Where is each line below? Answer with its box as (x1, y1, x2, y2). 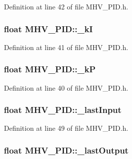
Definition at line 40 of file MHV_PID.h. (4, 82, 129, 93)
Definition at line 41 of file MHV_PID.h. (4, 42, 129, 52)
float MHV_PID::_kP (4, 63, 96, 75)
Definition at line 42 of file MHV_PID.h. (4, 1, 129, 11)
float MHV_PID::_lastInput (4, 104, 122, 116)
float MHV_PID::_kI (4, 22, 93, 35)
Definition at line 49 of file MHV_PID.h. (4, 123, 129, 133)
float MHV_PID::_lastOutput (4, 144, 129, 156)
